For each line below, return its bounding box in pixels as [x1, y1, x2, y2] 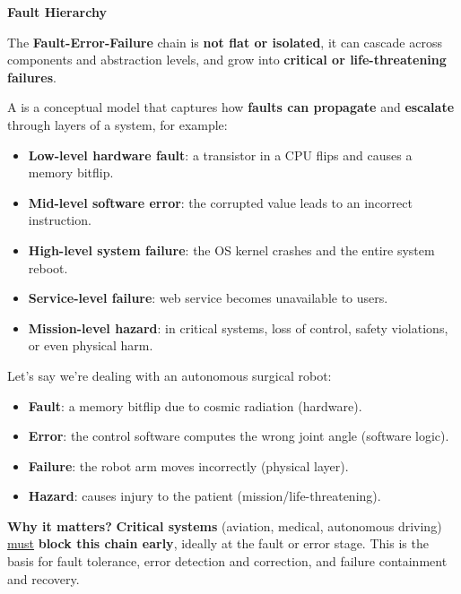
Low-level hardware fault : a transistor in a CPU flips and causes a [28, 145, 413, 164]
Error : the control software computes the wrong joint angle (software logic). [28, 426, 449, 445]
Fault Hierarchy [7, 3, 107, 21]
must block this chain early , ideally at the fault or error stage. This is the [7, 534, 429, 553]
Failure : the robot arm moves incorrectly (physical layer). [28, 456, 349, 475]
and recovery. [7, 569, 80, 588]
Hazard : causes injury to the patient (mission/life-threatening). [28, 486, 381, 505]
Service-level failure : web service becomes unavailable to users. [28, 288, 388, 307]
